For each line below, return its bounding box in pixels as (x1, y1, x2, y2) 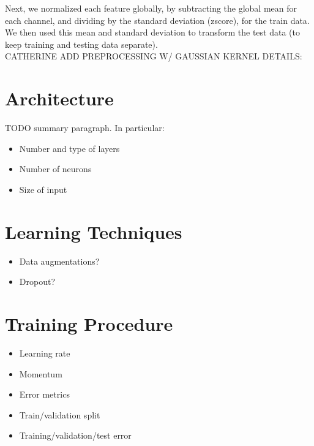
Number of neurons (19, 162, 92, 175)
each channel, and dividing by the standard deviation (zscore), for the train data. (5, 13, 310, 26)
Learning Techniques (5, 219, 182, 244)
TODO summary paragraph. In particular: (5, 121, 165, 134)
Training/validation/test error (19, 429, 132, 442)
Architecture (5, 86, 114, 111)
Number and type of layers (19, 142, 120, 154)
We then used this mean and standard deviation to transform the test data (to (5, 26, 300, 39)
